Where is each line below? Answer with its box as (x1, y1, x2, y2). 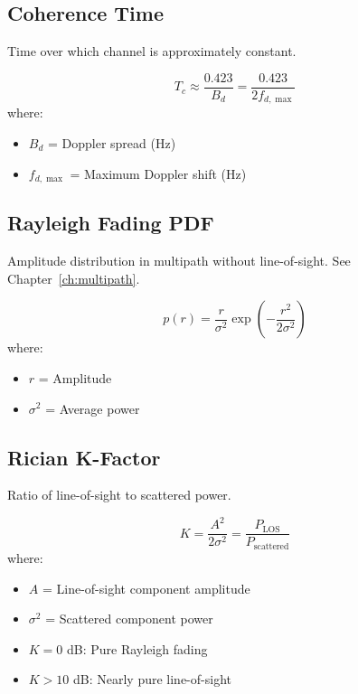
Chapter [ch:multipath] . (7, 268, 140, 287)
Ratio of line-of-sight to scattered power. (7, 485, 231, 504)
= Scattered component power (45, 609, 213, 628)
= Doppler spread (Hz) (47, 133, 176, 152)
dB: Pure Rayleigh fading (67, 639, 208, 658)
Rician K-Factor (7, 443, 161, 471)
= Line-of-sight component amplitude (42, 578, 250, 597)
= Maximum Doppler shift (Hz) (70, 164, 247, 183)
